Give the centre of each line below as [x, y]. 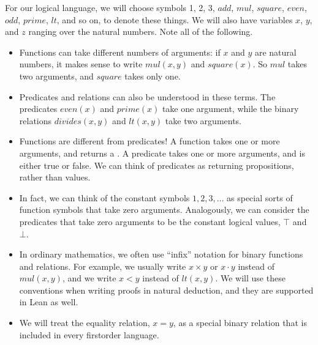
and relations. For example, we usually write [103, 266]
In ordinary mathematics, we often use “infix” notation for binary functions [161, 254]
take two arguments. [203, 120]
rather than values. [55, 177]
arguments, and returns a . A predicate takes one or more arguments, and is [162, 153]
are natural [275, 52]
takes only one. [153, 76]
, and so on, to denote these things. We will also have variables [175, 19]
